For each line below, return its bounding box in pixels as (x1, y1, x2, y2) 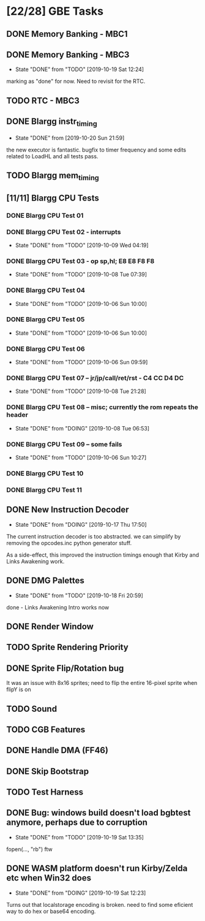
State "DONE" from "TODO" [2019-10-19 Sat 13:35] (15, 833, 144, 841)
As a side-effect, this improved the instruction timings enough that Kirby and (6, 551, 199, 559)
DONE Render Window (6, 621, 94, 632)
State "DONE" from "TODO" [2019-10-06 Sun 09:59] (15, 359, 148, 366)
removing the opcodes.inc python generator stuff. (6, 539, 132, 546)
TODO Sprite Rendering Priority (6, 642, 129, 652)
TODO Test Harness (6, 787, 84, 798)
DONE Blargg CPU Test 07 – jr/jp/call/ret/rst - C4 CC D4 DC (6, 374, 184, 383)
